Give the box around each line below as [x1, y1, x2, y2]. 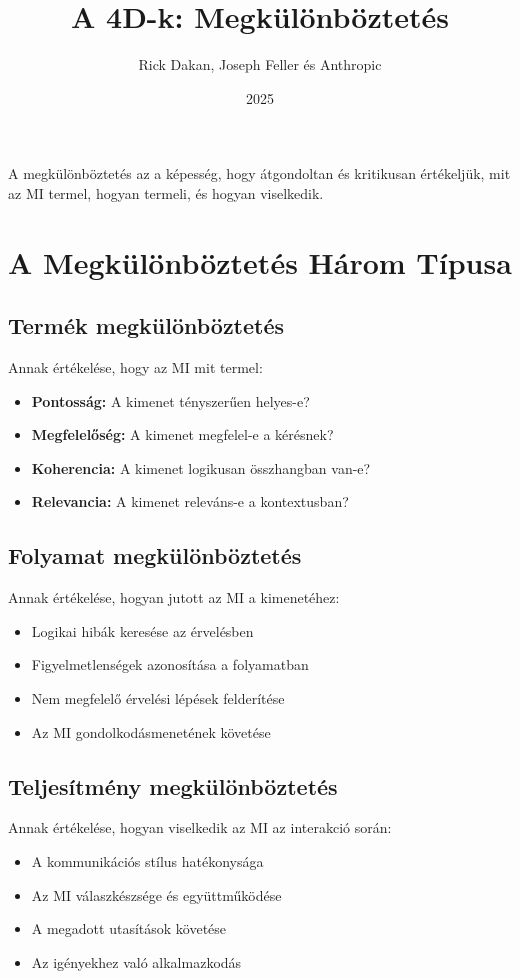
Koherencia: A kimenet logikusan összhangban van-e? [31, 457, 371, 478]
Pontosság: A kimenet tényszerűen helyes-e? [31, 390, 310, 411]
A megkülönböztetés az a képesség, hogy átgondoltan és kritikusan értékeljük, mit [8, 163, 511, 184]
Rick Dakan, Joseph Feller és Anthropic [138, 54, 382, 75]
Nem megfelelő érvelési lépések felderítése [31, 688, 285, 709]
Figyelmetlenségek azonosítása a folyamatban [31, 654, 309, 675]
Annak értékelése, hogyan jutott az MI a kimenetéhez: [8, 587, 340, 608]
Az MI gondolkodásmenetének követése [31, 721, 271, 742]
